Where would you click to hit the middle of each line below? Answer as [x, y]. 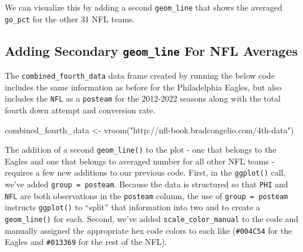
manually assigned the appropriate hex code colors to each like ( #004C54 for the [149, 230]
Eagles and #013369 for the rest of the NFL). [86, 242]
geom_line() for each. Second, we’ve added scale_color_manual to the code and [152, 219]
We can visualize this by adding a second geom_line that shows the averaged [144, 7]
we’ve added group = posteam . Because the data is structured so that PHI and [147, 184]
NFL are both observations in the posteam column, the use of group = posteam [147, 195]
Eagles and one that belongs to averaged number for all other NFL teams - [140, 161]
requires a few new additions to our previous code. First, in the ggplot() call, [145, 172]
